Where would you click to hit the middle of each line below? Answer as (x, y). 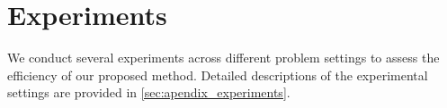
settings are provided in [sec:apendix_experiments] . (149, 92)
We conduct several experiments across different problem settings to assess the (223, 58)
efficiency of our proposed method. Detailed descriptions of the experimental (218, 75)
